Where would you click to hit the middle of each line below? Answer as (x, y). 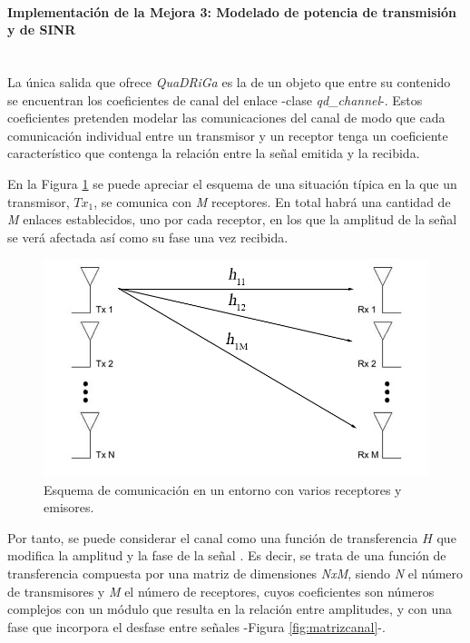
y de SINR (42, 30)
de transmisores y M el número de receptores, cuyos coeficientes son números (221, 591)
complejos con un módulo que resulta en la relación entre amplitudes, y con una (230, 609)
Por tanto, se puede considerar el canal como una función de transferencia (213, 537)
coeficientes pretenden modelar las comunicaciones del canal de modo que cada (226, 118)
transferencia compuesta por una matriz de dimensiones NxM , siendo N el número (235, 573)
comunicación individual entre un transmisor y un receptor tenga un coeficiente (228, 135)
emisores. (69, 507)
